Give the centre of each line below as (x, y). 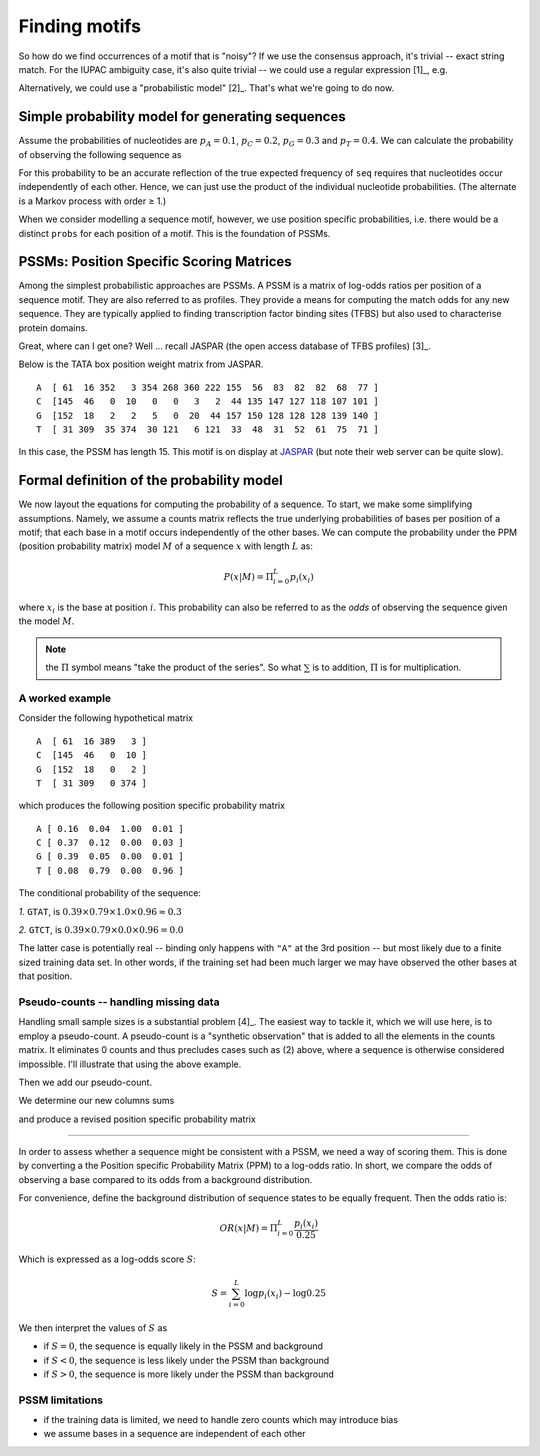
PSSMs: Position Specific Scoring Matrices (155, 261)
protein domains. (53, 327)
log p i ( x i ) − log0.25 (285, 1294)
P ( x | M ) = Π (248, 576)
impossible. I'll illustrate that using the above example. (130, 1064)
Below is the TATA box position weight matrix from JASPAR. (141, 364)
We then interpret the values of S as (93, 1327)
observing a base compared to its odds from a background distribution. (165, 1179)
